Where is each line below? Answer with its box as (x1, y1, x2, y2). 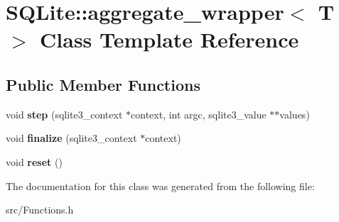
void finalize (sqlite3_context (6, 131, 137, 145)
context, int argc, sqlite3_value (131, 106, 267, 121)
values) (279, 106, 310, 121)
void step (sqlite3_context (6, 106, 123, 121)
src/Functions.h (6, 202, 74, 217)
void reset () (6, 154, 63, 169)
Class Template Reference (40, 25, 299, 54)
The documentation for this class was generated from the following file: (6, 178, 315, 193)
